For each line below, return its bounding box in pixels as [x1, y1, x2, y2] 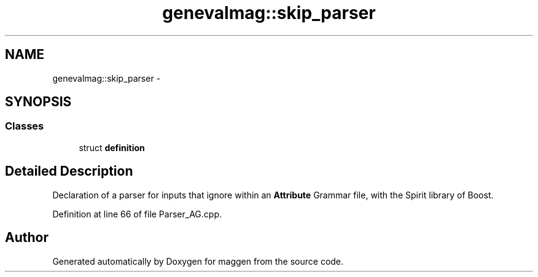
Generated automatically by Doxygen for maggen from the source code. [52, 256, 344, 267]
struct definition [79, 142, 145, 153]
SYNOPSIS [5, 94, 72, 110]
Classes [5, 120, 44, 133]
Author [5, 230, 49, 246]
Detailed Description [5, 163, 133, 179]
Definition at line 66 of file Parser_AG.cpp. [52, 208, 222, 219]
